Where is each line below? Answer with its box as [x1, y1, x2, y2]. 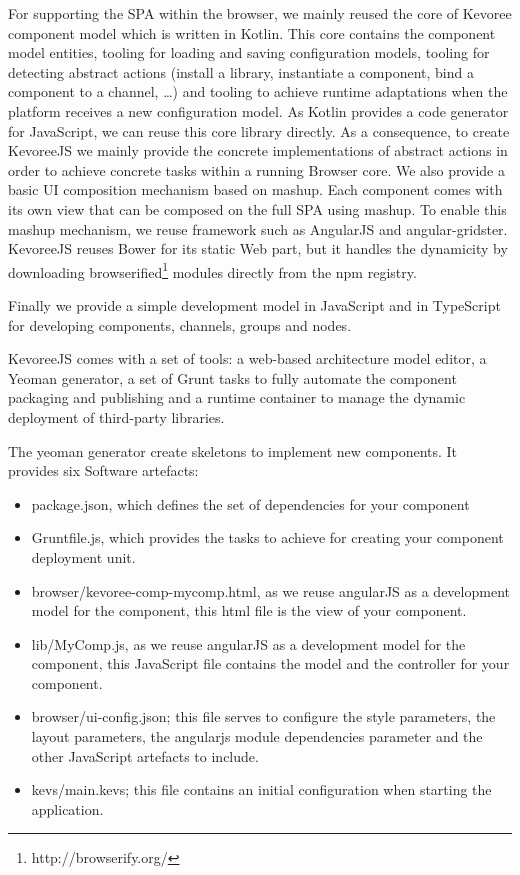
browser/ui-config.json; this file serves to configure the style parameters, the [31, 706, 496, 727]
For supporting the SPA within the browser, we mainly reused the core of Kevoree [8, 3, 512, 23]
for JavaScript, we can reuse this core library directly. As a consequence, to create [8, 120, 510, 141]
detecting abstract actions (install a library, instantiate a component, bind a [8, 61, 474, 82]
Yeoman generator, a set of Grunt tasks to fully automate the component [8, 367, 457, 388]
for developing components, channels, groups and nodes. [8, 314, 352, 335]
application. [31, 798, 104, 819]
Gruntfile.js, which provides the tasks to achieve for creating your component [31, 527, 504, 548]
